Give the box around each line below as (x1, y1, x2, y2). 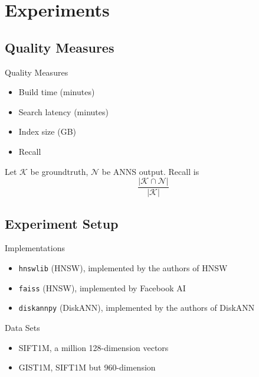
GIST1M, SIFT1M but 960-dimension (18, 361, 156, 373)
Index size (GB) (18, 125, 76, 138)
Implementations (5, 242, 65, 254)
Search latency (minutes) (18, 105, 109, 118)
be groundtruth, (30, 165, 88, 177)
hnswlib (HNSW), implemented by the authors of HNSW (18, 262, 228, 274)
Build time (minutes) (18, 86, 95, 98)
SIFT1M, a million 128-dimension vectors (18, 341, 169, 353)
